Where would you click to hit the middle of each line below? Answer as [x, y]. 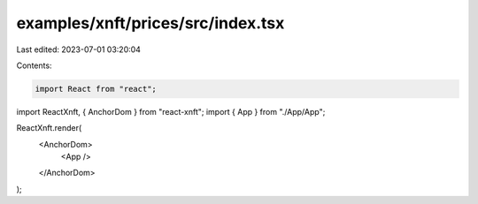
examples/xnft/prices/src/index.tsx [150, 23]
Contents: [34, 65]
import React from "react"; [96, 89]
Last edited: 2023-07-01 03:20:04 [79, 49]
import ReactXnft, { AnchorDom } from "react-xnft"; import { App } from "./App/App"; [171, 111]
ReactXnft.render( [49, 128]
